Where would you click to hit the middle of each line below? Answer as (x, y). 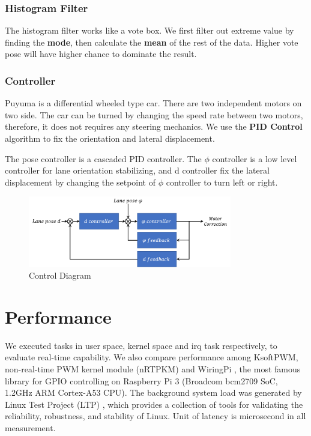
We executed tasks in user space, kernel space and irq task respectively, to (141, 345)
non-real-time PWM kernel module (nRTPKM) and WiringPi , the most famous (153, 369)
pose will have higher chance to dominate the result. (101, 54)
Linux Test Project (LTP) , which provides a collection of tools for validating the (154, 404)
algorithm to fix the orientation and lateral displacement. (110, 138)
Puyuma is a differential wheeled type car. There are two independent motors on (153, 103)
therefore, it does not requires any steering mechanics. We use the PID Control (154, 126)
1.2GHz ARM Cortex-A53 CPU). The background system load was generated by (153, 392)
